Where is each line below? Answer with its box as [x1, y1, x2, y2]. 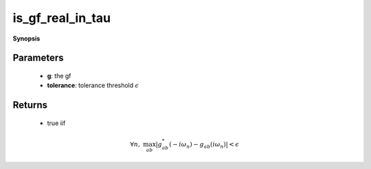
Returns [12, 100, 48, 111]
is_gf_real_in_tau [12, 10, 111, 25]
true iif [47, 119, 66, 127]
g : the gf [47, 71, 71, 80]
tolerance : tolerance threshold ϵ [47, 81, 139, 89]
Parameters [12, 52, 64, 64]
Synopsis [12, 34, 41, 43]
